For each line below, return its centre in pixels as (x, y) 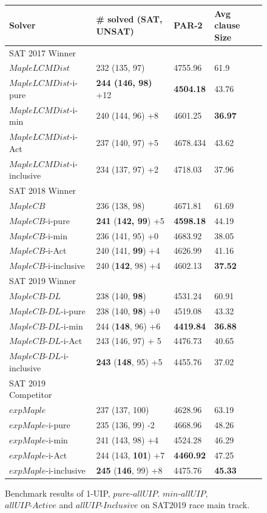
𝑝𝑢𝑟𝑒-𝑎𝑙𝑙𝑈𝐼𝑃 (135, 494)
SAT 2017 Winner (43, 52)
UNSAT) (115, 31)
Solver (22, 25)
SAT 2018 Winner (43, 190)
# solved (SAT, (129, 19)
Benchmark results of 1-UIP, (58, 493)
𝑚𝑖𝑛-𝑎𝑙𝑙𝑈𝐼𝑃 (184, 494)
